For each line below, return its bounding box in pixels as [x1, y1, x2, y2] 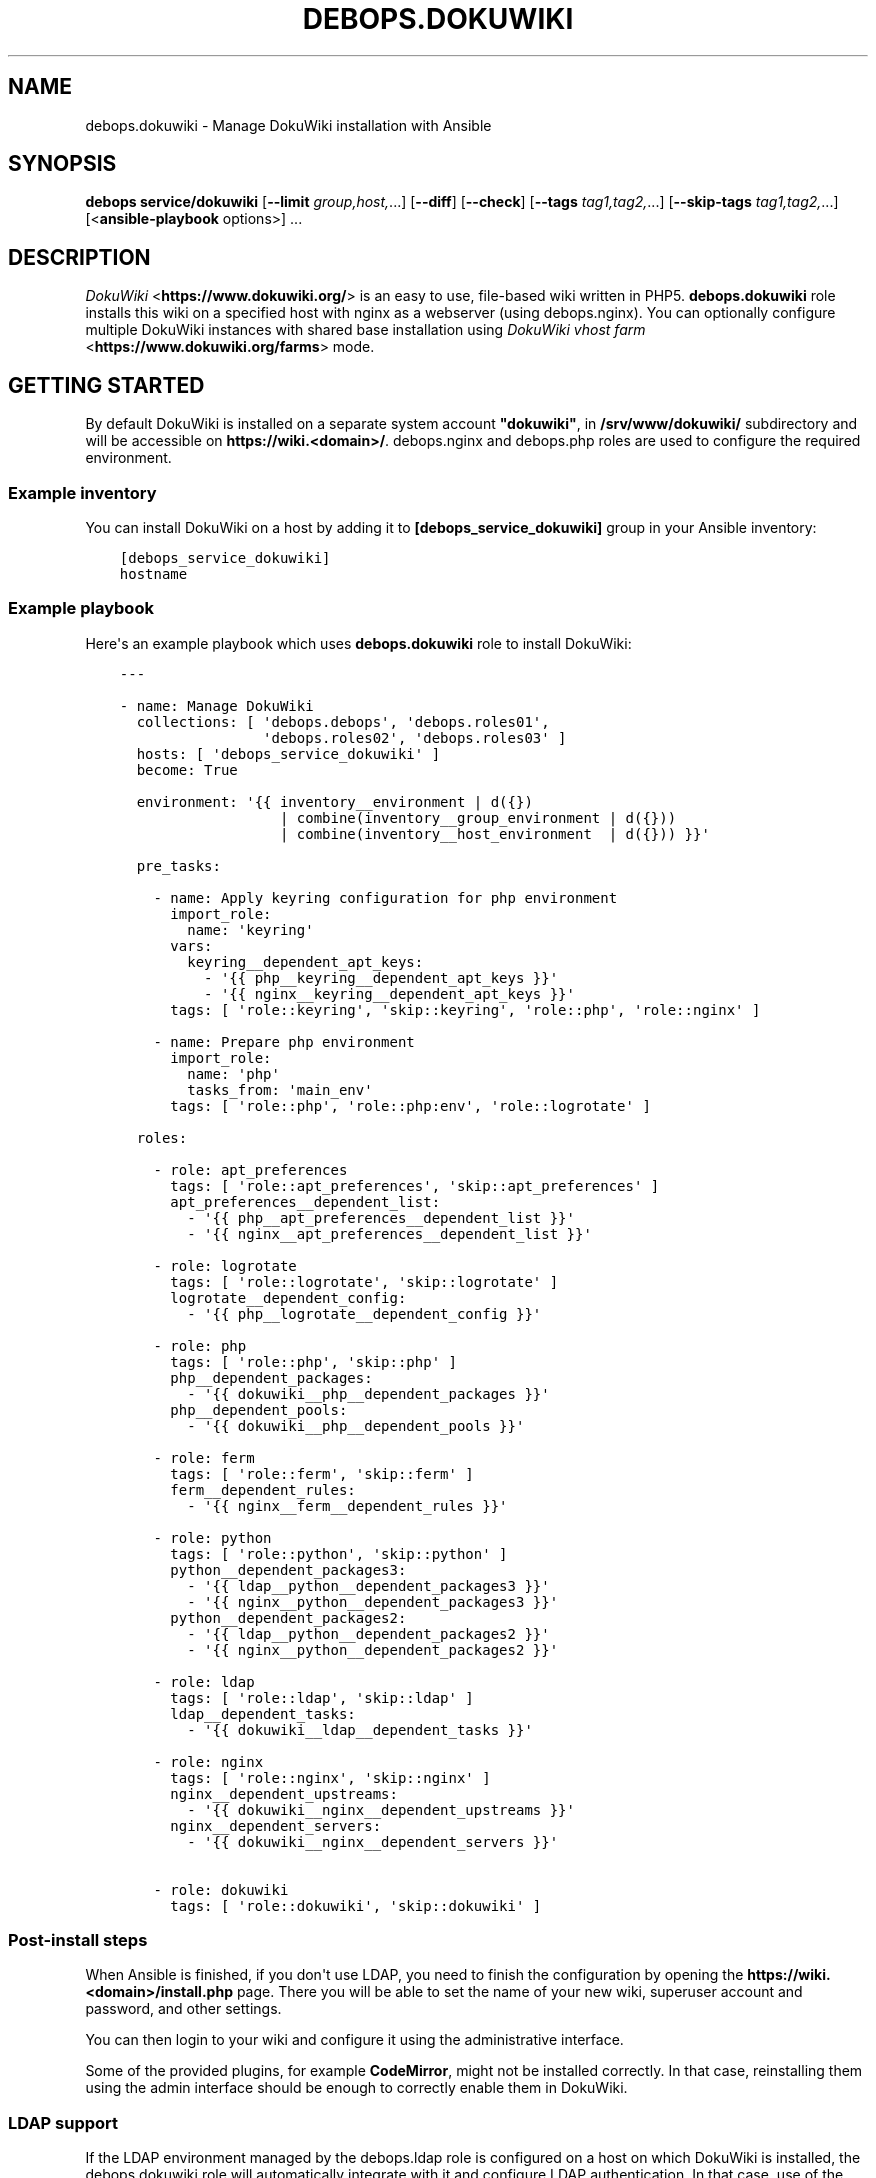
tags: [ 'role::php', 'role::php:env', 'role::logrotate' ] [170, 1097, 651, 1114]
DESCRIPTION [8, 244, 151, 270]
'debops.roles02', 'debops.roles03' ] [263, 729, 567, 746]
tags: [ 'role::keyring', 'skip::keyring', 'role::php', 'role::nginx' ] [170, 1001, 761, 1018]
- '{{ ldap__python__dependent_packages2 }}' [187, 1625, 550, 1642]
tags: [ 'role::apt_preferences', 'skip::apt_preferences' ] [170, 1177, 660, 1194]
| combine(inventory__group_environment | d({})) [279, 809, 677, 826]
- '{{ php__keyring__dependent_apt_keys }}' [204, 969, 559, 986]
